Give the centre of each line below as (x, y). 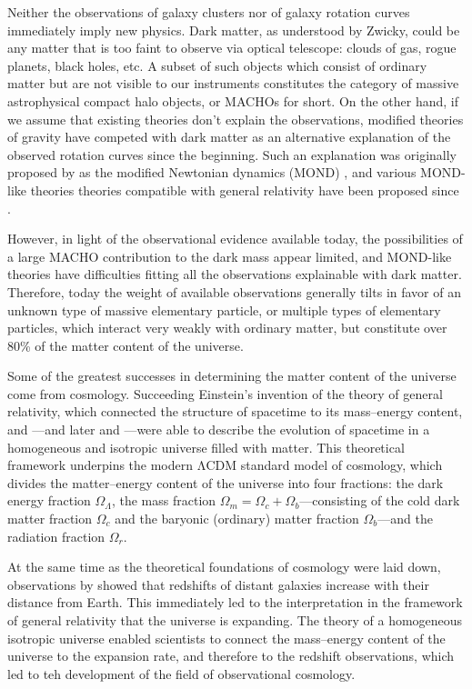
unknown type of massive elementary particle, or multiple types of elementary (224, 310)
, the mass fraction (164, 500)
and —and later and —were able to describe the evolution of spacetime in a (219, 429)
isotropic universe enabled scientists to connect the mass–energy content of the (226, 638)
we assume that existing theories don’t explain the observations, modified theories (236, 119)
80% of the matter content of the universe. (126, 345)
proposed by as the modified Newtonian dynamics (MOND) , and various (212, 172)
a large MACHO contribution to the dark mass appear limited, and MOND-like (230, 256)
